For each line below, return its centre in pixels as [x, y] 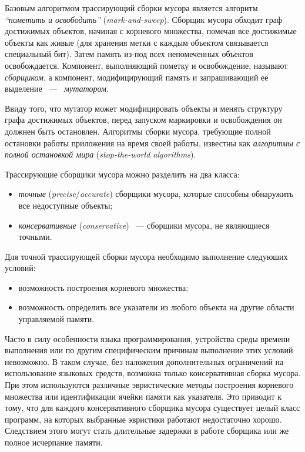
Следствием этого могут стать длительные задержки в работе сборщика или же [147, 431]
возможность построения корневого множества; [103, 287]
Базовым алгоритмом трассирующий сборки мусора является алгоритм [131, 8]
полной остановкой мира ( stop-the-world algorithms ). [100, 154]
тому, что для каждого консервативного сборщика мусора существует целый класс [152, 408]
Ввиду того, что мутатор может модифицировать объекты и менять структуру [144, 108]
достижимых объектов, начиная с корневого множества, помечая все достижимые [151, 31]
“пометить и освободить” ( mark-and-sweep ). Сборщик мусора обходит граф [143, 19]
